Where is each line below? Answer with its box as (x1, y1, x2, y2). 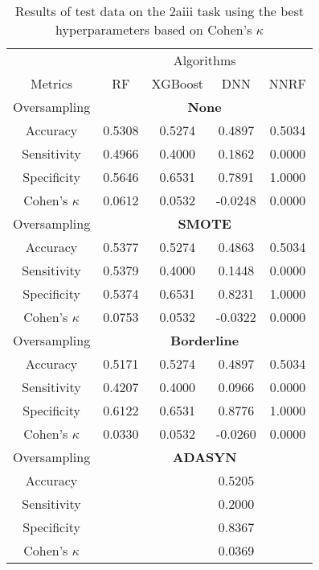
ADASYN (172, 448, 237, 466)
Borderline (170, 331, 239, 349)
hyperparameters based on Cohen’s (55, 20, 252, 39)
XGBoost (151, 74, 204, 93)
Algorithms (173, 51, 236, 69)
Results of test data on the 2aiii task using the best (14, 2, 305, 20)
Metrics (31, 74, 73, 93)
